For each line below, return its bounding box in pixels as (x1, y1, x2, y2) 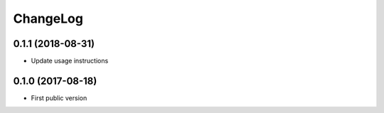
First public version (31, 93, 87, 102)
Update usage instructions (31, 57, 109, 65)
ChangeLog (13, 11, 83, 26)
